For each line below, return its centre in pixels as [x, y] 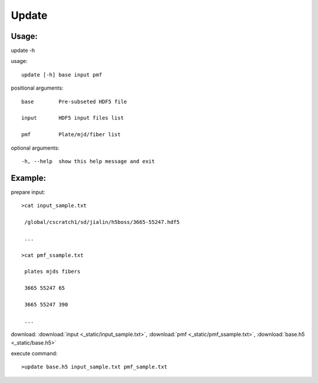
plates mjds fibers [52, 272]
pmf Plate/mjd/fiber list [71, 135]
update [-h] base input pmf [62, 75]
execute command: [34, 353]
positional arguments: [37, 88]
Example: [29, 178]
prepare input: [28, 192]
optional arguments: [35, 148]
